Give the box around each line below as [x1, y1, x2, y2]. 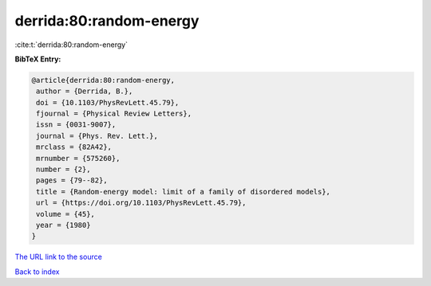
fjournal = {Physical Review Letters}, [36, 109, 192, 119]
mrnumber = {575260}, [36, 154, 121, 163]
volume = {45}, [36, 210, 96, 218]
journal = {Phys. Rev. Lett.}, [36, 131, 159, 140]
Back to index [14, 267, 60, 276]
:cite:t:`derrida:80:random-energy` [14, 40, 128, 49]
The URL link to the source [14, 252, 103, 262]
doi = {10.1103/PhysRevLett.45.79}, [36, 98, 180, 107]
